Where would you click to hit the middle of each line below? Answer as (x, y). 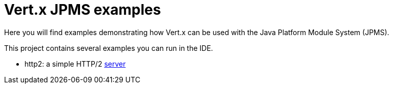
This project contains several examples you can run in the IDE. (109, 48)
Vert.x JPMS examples (83, 10)
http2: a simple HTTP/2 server (75, 64)
